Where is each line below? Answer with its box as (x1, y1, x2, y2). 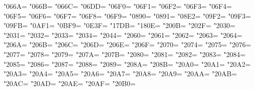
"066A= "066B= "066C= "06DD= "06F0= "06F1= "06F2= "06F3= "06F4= (3, 1, 232, 11)
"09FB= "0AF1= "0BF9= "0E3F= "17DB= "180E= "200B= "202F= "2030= (3, 20, 236, 30)
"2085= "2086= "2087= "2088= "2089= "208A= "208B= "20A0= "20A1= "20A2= (3, 59, 251, 69)
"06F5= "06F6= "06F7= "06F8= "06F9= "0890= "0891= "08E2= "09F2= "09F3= (3, 10, 251, 21)
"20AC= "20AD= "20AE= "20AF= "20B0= (3, 78, 136, 88)
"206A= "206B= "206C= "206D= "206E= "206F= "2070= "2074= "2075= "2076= (3, 39, 252, 50)
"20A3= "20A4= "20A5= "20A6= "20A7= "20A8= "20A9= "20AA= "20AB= (3, 68, 237, 79)
